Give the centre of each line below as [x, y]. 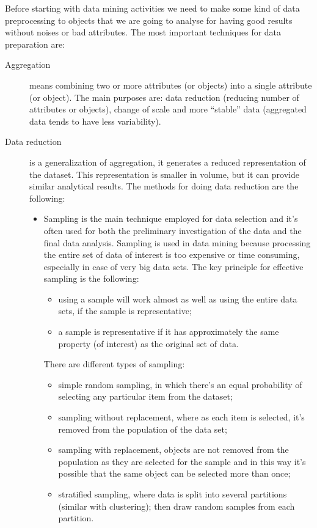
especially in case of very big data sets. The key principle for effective [173, 266]
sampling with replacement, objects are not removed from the [173, 449]
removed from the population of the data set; [143, 429]
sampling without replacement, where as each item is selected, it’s [181, 417]
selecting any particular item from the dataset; [145, 396]
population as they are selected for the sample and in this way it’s [182, 461]
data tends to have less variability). [95, 121]
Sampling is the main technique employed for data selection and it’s [171, 218]
